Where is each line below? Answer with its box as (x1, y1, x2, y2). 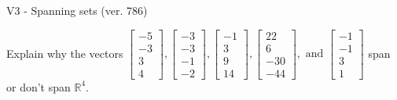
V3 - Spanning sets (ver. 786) (6, 2, 148, 18)
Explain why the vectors (6, 45, 123, 61)
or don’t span (6, 78, 71, 95)
